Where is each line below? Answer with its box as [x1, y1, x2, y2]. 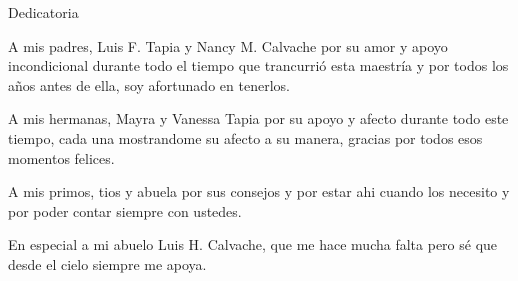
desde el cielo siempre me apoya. [8, 253, 207, 274]
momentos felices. [8, 147, 115, 168]
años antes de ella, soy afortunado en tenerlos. [8, 74, 290, 95]
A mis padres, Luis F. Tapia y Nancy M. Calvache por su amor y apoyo [8, 35, 448, 56]
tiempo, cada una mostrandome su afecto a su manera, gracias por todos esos [8, 127, 483, 148]
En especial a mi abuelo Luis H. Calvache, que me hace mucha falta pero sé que [8, 234, 498, 255]
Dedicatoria [8, 2, 79, 22]
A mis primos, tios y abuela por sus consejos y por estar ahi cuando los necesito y [8, 181, 510, 202]
